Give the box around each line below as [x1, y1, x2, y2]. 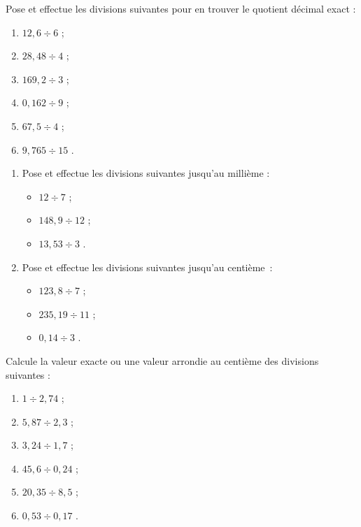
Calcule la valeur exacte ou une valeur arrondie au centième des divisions [6, 353, 319, 368]
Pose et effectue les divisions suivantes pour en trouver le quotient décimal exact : [6, 1, 356, 15]
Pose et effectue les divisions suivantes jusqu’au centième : [22, 259, 273, 274]
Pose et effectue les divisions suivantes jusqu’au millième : [22, 166, 270, 180]
